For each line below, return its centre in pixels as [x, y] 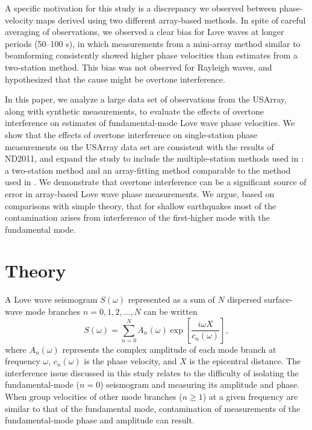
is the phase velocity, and [130, 361]
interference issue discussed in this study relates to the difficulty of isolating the [152, 372]
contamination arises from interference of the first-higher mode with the [137, 217]
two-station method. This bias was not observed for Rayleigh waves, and [139, 67]
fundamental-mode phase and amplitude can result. [100, 420]
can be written [170, 311]
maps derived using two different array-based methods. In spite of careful [171, 20]
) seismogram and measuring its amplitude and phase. [200, 384]
